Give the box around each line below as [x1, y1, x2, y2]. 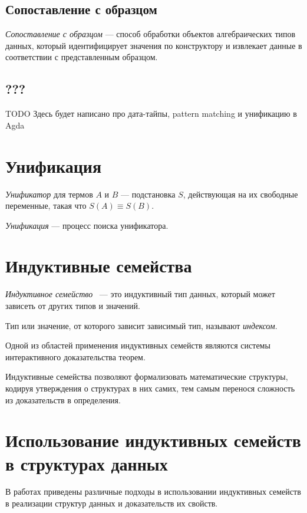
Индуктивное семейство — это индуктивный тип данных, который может [5, 288, 275, 300]
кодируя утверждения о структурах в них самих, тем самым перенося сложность [5, 382, 295, 394]
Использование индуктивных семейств [5, 428, 301, 452]
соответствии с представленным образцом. [5, 51, 158, 63]
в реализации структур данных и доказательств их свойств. [5, 497, 218, 509]
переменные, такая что [5, 199, 87, 212]
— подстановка [121, 188, 176, 200]
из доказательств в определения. [5, 393, 121, 406]
